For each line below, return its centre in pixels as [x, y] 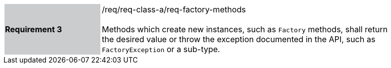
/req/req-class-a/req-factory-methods [174, 9]
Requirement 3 [33, 29]
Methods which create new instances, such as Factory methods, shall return [245, 29]
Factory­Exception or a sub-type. [161, 49]
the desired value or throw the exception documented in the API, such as [239, 39]
